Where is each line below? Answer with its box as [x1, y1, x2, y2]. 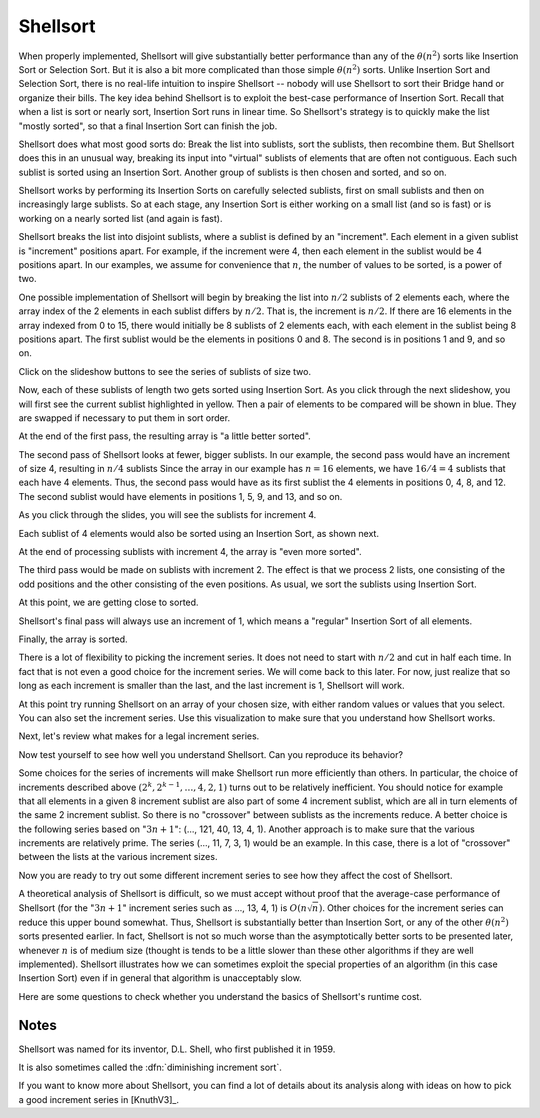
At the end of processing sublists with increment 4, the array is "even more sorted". [18, 546, 362, 558]
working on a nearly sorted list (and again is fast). [18, 212, 223, 224]
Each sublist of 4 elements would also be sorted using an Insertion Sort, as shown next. [18, 527, 380, 539]
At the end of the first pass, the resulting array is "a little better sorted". [18, 430, 312, 442]
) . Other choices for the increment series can [318, 901, 504, 914]
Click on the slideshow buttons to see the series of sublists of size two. [18, 365, 312, 377]
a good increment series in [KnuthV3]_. [18, 1093, 180, 1105]
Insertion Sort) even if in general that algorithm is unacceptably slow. [18, 972, 302, 984]
